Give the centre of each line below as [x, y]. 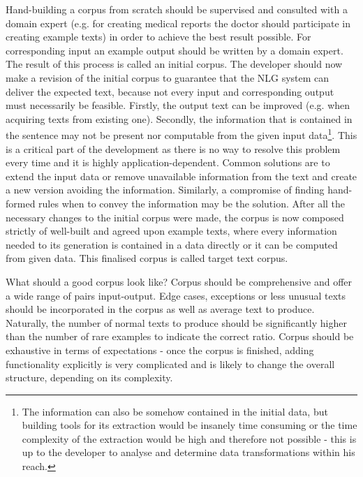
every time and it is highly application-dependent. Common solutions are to [168, 162]
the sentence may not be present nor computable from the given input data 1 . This [181, 134]
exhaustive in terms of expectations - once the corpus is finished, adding [160, 350]
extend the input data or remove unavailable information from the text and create [181, 176]
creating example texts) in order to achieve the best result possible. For [158, 37]
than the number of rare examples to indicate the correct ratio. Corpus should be [180, 336]
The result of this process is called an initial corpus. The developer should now [174, 64]
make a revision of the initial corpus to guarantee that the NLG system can [168, 77]
